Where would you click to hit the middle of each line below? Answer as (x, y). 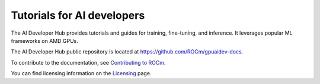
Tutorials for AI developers (78, 15)
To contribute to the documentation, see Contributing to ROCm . (88, 62)
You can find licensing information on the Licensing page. (81, 73)
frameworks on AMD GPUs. (44, 41)
